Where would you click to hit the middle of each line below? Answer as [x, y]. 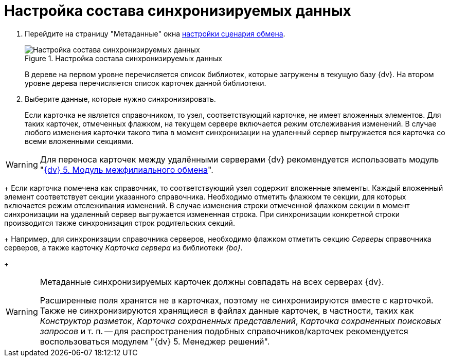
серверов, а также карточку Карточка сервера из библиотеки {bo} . [123, 247]
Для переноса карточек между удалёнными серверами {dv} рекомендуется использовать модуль [239, 159]
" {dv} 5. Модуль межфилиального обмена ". [127, 169]
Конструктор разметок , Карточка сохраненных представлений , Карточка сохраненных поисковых [240, 321]
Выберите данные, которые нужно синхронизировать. [120, 99]
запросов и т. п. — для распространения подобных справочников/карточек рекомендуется [224, 331]
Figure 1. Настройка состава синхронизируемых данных [123, 58]
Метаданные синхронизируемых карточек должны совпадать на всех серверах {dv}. [212, 282]
